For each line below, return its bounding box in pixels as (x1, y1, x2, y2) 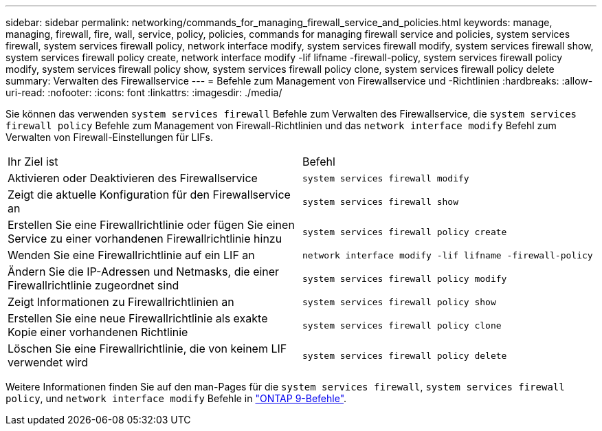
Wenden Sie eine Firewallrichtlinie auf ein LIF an (8, 248, 255, 262)
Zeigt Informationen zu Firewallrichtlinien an (8, 295, 234, 309)
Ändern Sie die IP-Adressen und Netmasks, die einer (8, 265, 280, 278)
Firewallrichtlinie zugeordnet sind (8, 278, 179, 292)
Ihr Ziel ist (8, 155, 58, 168)
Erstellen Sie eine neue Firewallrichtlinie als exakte (8, 311, 268, 325)
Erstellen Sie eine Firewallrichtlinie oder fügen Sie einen (8, 218, 295, 232)
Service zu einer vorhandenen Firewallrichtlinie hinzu (8, 232, 282, 245)
